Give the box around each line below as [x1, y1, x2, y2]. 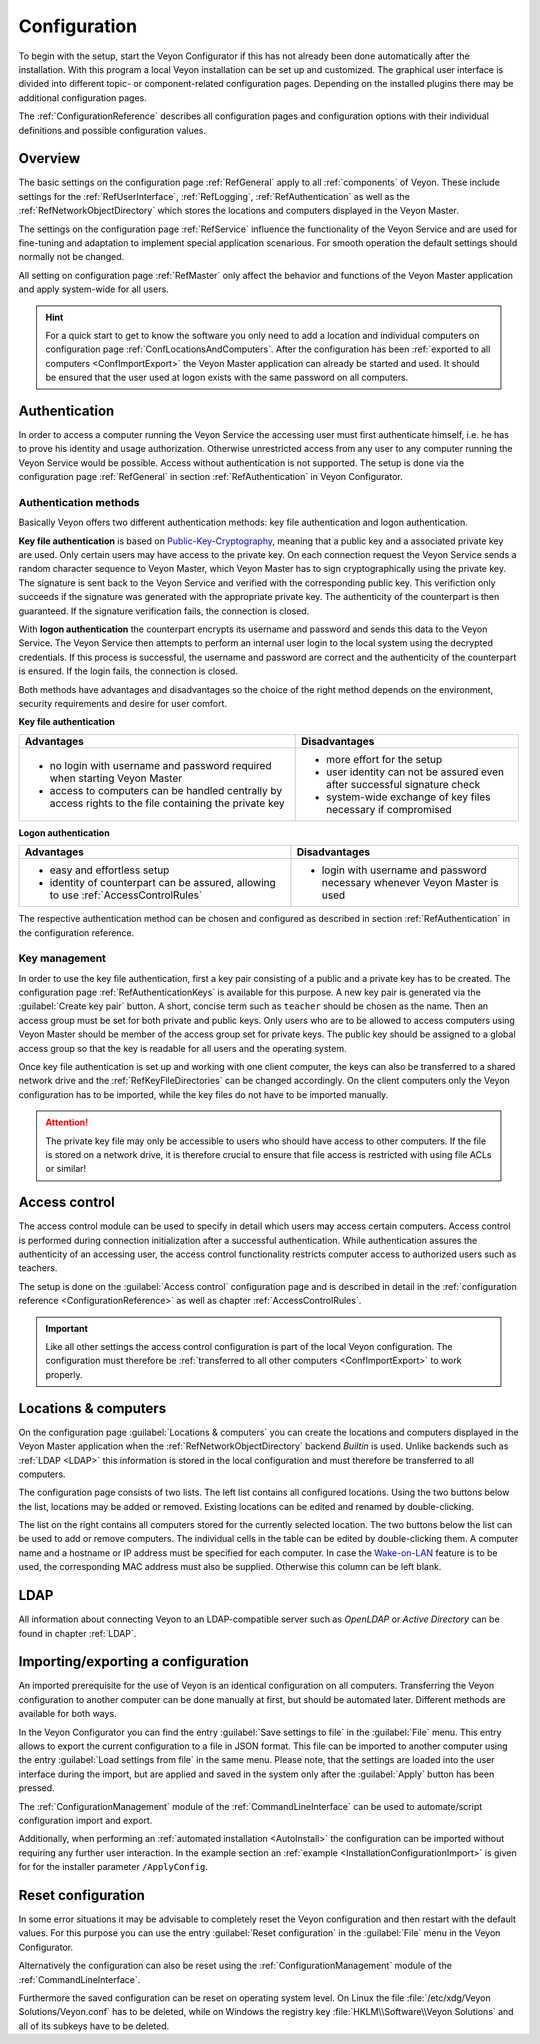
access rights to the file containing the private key [49, 796, 285, 810]
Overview [18, 150, 81, 167]
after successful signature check [326, 777, 481, 791]
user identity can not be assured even [326, 765, 505, 779]
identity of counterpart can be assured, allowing [49, 876, 277, 890]
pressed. [18, 1782, 55, 1794]
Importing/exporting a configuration [18, 1653, 249, 1670]
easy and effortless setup [49, 863, 170, 877]
